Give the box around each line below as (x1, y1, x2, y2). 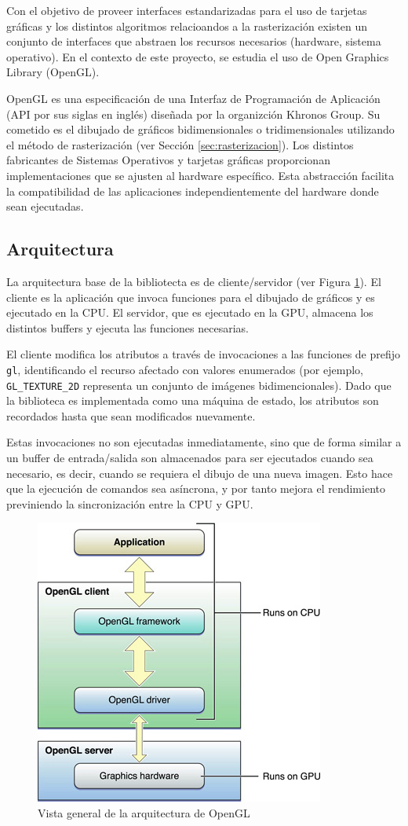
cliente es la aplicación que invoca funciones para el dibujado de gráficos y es (6, 288, 375, 305)
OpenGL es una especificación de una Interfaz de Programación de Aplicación (6, 90, 381, 106)
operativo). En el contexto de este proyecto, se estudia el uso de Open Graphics (6, 48, 389, 64)
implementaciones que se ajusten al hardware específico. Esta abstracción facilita (6, 167, 395, 183)
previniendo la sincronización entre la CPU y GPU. (6, 495, 253, 512)
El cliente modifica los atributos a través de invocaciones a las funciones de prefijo (6, 346, 401, 362)
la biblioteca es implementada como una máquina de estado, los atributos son (6, 392, 379, 409)
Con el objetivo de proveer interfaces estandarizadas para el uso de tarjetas (6, 2, 367, 18)
